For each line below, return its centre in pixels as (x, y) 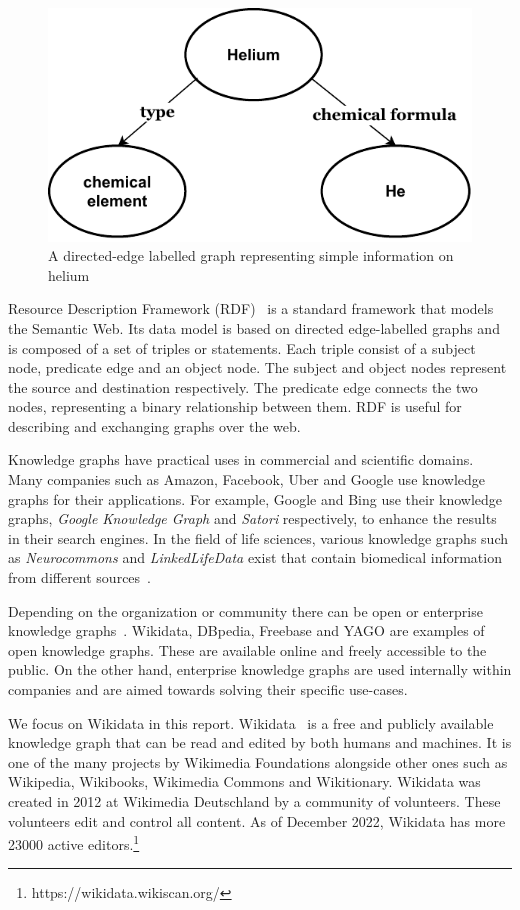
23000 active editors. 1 (74, 842)
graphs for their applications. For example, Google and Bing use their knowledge (255, 498)
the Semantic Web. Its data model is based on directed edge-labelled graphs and (254, 327)
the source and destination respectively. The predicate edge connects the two (243, 386)
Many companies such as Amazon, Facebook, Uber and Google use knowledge (247, 479)
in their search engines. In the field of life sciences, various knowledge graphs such (258, 537)
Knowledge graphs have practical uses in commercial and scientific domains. (241, 459)
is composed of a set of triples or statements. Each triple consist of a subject (242, 347)
